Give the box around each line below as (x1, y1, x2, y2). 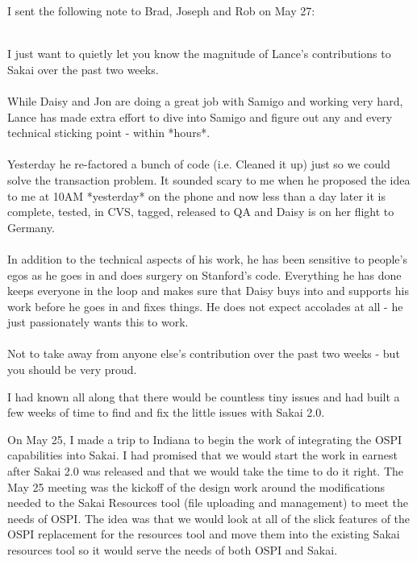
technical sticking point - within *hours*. (7, 124, 211, 141)
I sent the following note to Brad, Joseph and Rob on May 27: (7, 2, 315, 19)
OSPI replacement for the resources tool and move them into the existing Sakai (7, 526, 400, 542)
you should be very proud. (7, 361, 137, 378)
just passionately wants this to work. (7, 314, 189, 330)
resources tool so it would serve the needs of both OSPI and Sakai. (7, 542, 338, 558)
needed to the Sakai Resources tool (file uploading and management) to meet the (7, 494, 408, 511)
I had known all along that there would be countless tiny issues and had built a (7, 388, 400, 405)
